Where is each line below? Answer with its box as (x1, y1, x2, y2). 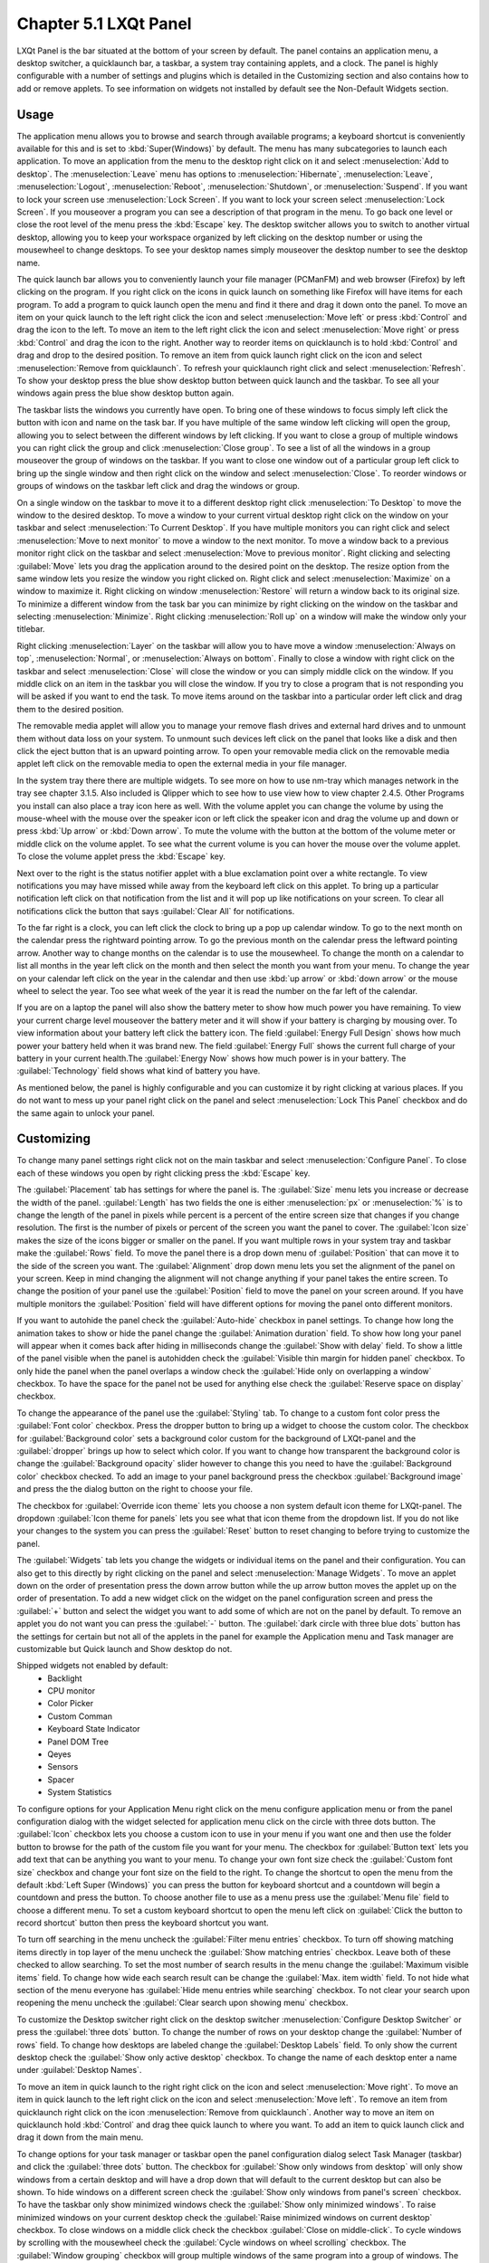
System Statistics (47, 1787, 112, 1798)
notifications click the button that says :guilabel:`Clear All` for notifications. (16, 905, 295, 916)
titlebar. (16, 624, 45, 635)
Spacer (47, 1774, 74, 1785)
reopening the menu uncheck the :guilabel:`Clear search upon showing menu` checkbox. (16, 1997, 349, 2009)
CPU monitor (47, 1685, 95, 1696)
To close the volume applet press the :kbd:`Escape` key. (16, 851, 225, 862)
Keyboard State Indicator (47, 1724, 140, 1734)
